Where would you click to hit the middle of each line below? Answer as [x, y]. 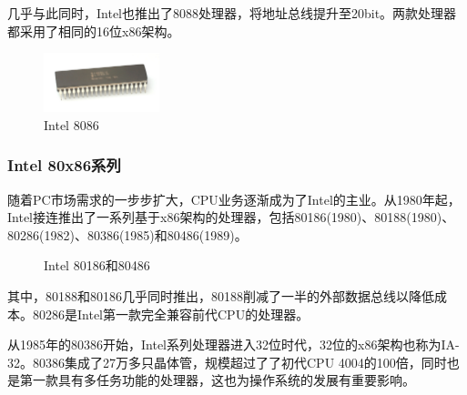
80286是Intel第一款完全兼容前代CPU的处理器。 [171, 314]
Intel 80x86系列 [64, 165]
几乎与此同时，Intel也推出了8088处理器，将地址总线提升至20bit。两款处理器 [232, 13]
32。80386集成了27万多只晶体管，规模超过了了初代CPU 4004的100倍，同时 [227, 362]
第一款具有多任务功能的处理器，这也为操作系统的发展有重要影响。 [217, 380]
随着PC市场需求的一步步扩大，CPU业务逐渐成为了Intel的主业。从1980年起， [234, 199]
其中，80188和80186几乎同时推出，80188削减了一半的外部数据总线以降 [214, 296]
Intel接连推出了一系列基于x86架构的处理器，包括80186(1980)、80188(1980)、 [231, 217]
